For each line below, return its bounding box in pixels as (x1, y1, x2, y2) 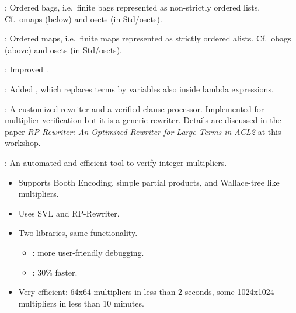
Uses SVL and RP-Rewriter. (18, 207, 120, 219)
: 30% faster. (32, 266, 78, 278)
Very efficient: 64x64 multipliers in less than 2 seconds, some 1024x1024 (18, 286, 274, 298)
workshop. (5, 137, 41, 149)
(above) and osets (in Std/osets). (5, 43, 122, 55)
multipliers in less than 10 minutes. (18, 297, 144, 309)
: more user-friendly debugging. (32, 246, 144, 258)
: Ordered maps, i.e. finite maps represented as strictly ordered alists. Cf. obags (5, 32, 291, 44)
